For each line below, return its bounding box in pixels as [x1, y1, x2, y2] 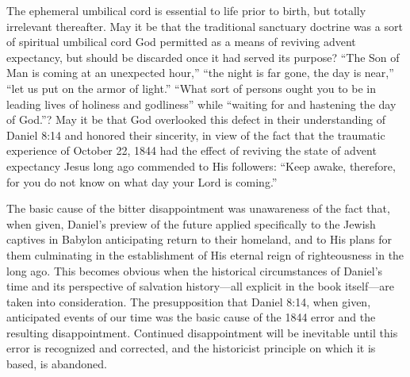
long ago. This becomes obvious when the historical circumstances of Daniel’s [6, 262, 383, 279]
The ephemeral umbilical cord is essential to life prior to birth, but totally [6, 2, 366, 18]
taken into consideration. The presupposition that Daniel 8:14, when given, [6, 293, 371, 310]
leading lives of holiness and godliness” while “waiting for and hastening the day [6, 95, 397, 112]
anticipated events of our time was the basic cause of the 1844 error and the [6, 309, 376, 325]
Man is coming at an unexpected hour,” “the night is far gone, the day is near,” [6, 64, 394, 81]
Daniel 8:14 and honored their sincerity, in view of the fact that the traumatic [6, 126, 385, 143]
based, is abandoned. [6, 356, 107, 372]
